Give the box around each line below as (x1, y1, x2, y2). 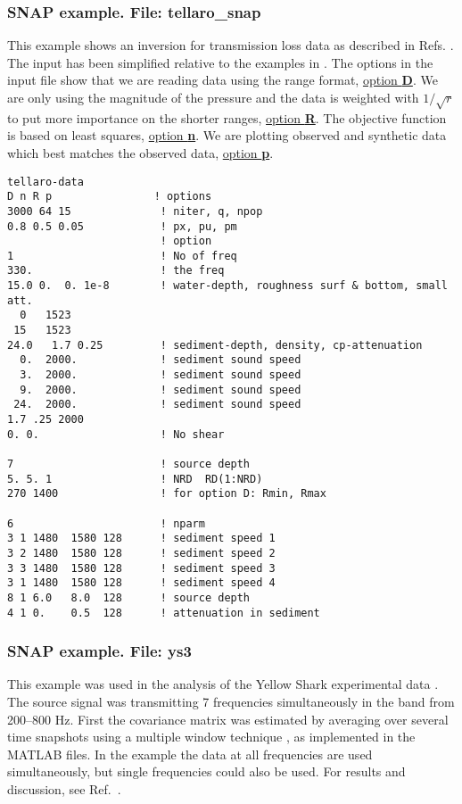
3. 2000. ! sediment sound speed (20, 369, 301, 382)
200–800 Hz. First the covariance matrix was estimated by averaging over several (7, 709, 449, 728)
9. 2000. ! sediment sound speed (20, 383, 301, 396)
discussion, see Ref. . (7, 780, 121, 799)
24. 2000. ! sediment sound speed (13, 398, 301, 411)
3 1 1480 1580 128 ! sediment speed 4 (7, 576, 276, 590)
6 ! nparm (7, 517, 205, 530)
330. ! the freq (7, 264, 225, 278)
